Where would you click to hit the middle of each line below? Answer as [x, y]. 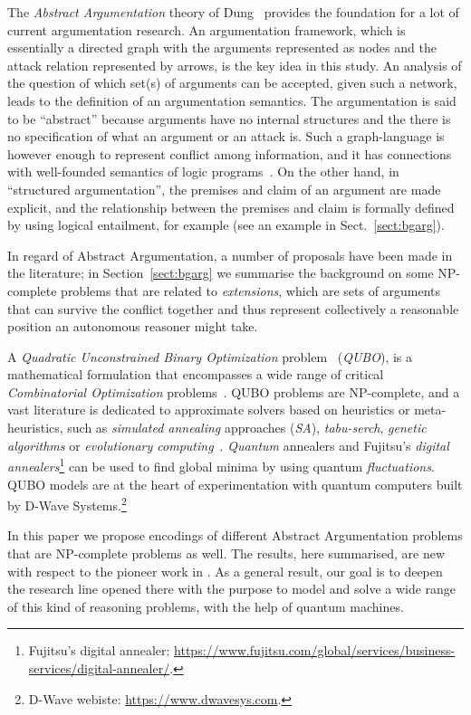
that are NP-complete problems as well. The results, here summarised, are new [226, 553]
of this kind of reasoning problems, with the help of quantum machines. [206, 606]
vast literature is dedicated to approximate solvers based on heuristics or [209, 410]
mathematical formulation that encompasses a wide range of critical [196, 374]
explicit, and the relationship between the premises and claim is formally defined [231, 207]
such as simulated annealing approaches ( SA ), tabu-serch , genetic [247, 428]
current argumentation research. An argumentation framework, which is [207, 29]
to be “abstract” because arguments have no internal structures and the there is [229, 118]
